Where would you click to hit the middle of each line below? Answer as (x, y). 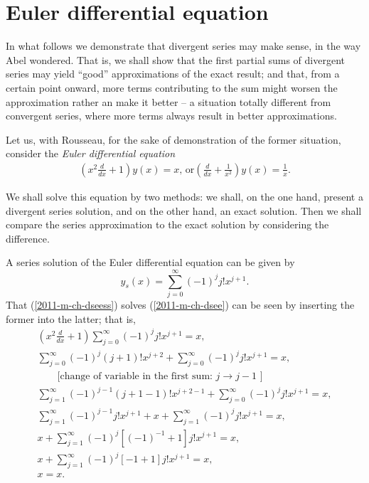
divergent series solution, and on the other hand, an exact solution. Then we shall (184, 210)
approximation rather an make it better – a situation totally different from (169, 101)
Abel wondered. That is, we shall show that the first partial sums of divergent (175, 59)
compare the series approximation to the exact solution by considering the (167, 224)
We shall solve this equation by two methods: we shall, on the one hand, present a (184, 196)
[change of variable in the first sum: (135, 376)
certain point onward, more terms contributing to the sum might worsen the (172, 87)
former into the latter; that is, (71, 318)
